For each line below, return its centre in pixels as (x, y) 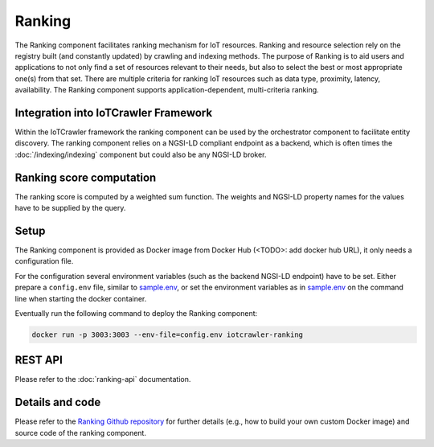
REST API (39, 361)
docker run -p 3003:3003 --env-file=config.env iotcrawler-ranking (168, 334)
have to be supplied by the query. (70, 208)
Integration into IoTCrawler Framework (114, 113)
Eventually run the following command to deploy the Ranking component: (136, 313)
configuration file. (44, 261)
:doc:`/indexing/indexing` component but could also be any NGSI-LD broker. (141, 154)
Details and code (58, 402)
